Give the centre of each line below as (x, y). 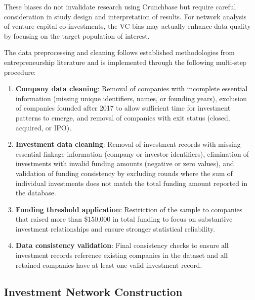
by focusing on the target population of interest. (77, 35)
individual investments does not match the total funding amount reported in (131, 183)
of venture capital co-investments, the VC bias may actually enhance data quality (127, 26)
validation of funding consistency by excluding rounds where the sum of (124, 173)
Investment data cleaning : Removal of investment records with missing (128, 144)
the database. (36, 193)
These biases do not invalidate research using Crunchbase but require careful (120, 6)
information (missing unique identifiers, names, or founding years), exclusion (131, 98)
